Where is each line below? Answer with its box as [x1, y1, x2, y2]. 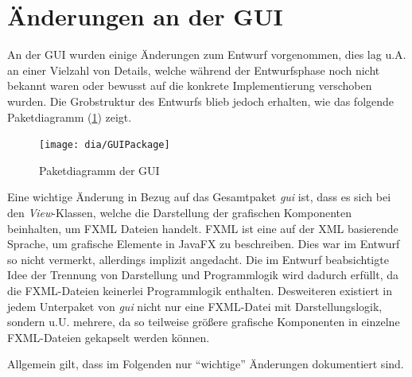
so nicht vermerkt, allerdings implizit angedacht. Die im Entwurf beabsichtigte [7, 251, 389, 267]
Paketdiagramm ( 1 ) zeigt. [7, 108, 132, 125]
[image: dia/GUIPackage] [39, 139, 170, 151]
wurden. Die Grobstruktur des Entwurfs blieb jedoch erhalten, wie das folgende [7, 92, 395, 109]
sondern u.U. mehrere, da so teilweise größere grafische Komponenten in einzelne [7, 313, 400, 330]
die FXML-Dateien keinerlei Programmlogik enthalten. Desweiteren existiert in [7, 282, 392, 298]
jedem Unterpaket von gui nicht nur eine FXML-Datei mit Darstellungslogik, [7, 297, 383, 314]
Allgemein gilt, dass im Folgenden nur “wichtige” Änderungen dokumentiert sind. [7, 356, 404, 372]
